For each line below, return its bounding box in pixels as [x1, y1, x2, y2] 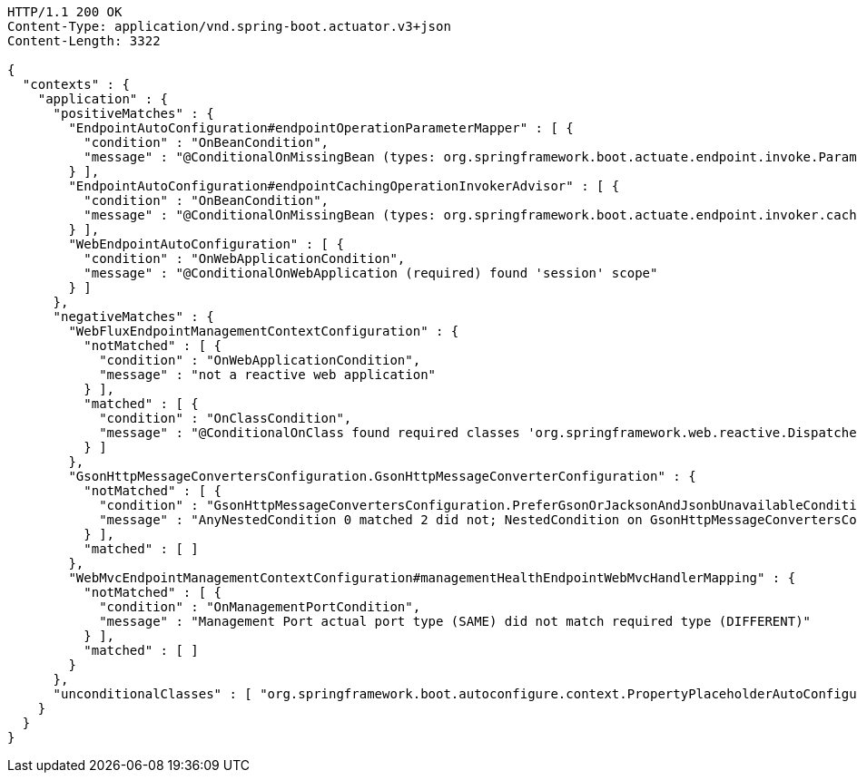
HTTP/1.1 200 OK [7, 5, 123, 19]
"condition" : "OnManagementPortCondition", [99, 600, 421, 614]
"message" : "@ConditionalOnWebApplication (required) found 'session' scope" [84, 266, 658, 280]
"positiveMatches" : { [53, 106, 214, 121]
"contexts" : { [22, 77, 130, 92]
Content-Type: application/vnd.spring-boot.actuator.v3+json [7, 19, 451, 34]
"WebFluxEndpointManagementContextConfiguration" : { [68, 324, 459, 338]
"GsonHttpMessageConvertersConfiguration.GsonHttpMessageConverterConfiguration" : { [68, 469, 696, 483]
